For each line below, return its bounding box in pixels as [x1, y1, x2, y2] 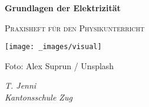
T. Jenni [5, 79, 37, 92]
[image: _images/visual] [5, 43, 102, 51]
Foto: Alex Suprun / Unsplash [5, 59, 114, 72]
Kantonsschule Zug [5, 91, 72, 103]
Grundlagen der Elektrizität [5, 2, 121, 14]
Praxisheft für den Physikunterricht [5, 21, 145, 34]
